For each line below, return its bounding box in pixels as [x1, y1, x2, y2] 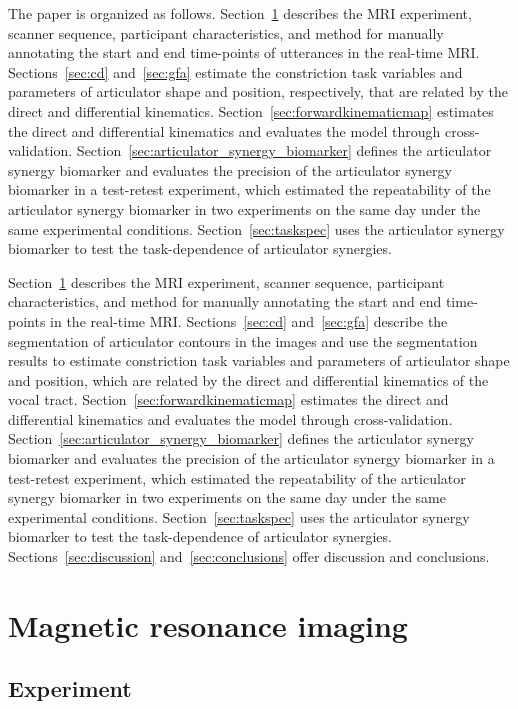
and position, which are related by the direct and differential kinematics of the [8, 369, 489, 390]
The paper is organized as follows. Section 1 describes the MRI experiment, [8, 3, 472, 23]
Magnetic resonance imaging [8, 604, 408, 645]
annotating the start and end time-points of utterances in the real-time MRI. [8, 42, 480, 63]
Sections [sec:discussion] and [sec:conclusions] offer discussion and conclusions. [8, 546, 490, 567]
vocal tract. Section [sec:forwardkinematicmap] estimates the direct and [8, 389, 449, 410]
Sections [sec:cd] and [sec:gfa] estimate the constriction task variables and [8, 61, 463, 82]
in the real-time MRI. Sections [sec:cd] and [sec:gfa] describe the [50, 310, 448, 331]
